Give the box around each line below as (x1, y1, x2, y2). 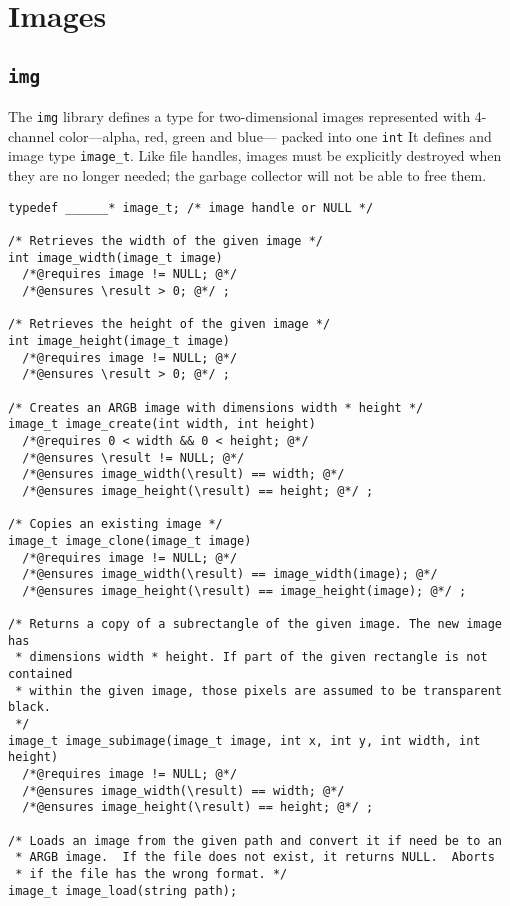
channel (8, 125, 55, 146)
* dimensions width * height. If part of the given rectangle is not (15, 650, 488, 665)
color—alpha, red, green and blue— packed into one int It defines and (58, 125, 492, 146)
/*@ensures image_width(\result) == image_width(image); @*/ (22, 567, 438, 582)
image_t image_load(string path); (8, 883, 238, 898)
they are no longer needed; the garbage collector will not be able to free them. (8, 165, 487, 186)
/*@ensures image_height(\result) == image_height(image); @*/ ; (22, 583, 467, 598)
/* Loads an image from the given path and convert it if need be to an (8, 833, 502, 848)
